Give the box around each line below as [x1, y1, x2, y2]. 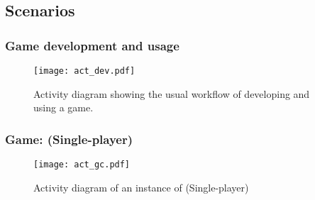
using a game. [33, 100, 94, 115]
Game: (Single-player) [5, 130, 133, 148]
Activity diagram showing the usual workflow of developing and [33, 86, 310, 101]
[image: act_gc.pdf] [33, 160, 131, 170]
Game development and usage [5, 36, 179, 54]
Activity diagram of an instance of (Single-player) [33, 179, 249, 194]
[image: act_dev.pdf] [33, 66, 136, 76]
